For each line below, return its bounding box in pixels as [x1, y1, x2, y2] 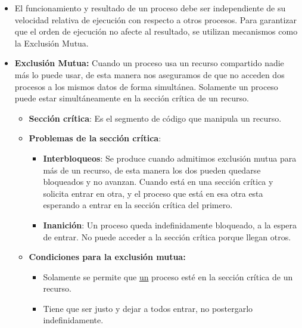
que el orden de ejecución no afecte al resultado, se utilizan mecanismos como [14, 25, 298, 38]
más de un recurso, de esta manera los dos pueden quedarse [43, 163, 261, 176]
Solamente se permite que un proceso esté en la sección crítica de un [43, 270, 293, 283]
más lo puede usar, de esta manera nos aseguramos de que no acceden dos [14, 68, 285, 81]
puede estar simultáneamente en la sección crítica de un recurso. [14, 92, 249, 104]
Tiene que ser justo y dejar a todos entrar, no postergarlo [43, 302, 253, 314]
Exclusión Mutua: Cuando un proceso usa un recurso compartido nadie [14, 57, 284, 69]
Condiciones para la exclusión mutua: [29, 250, 186, 263]
